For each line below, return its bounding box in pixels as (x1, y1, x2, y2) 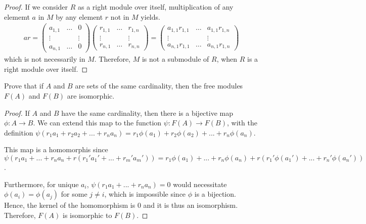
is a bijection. (194, 189, 236, 199)
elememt (4, 11, 30, 22)
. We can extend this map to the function (33, 117, 162, 128)
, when (216, 54, 238, 64)
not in (110, 11, 129, 22)
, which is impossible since (104, 189, 186, 199)
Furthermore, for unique (4, 178, 79, 189)
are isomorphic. (67, 91, 115, 101)
